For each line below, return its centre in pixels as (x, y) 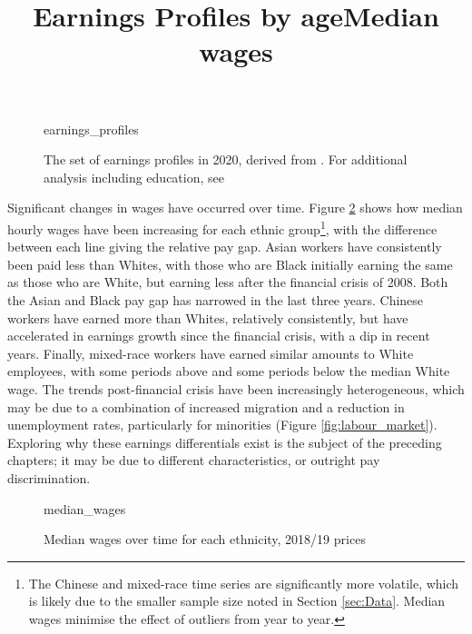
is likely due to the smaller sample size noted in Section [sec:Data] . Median (237, 601)
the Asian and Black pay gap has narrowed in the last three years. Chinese (216, 299)
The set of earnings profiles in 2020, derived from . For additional (226, 159)
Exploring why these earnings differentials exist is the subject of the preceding (225, 442)
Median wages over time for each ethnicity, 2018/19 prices (205, 539)
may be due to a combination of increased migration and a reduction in (206, 406)
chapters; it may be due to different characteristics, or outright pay (194, 460)
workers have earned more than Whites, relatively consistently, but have (208, 317)
